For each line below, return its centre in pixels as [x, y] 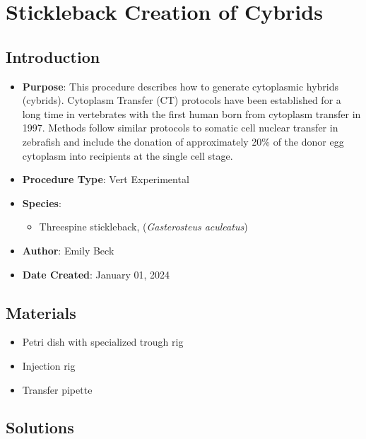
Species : [42, 203]
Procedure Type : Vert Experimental [106, 179]
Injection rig [49, 365]
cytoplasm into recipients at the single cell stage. [128, 155]
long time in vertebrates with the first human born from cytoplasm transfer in [191, 113]
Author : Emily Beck [68, 250]
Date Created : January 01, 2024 [96, 274]
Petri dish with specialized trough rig [103, 342]
